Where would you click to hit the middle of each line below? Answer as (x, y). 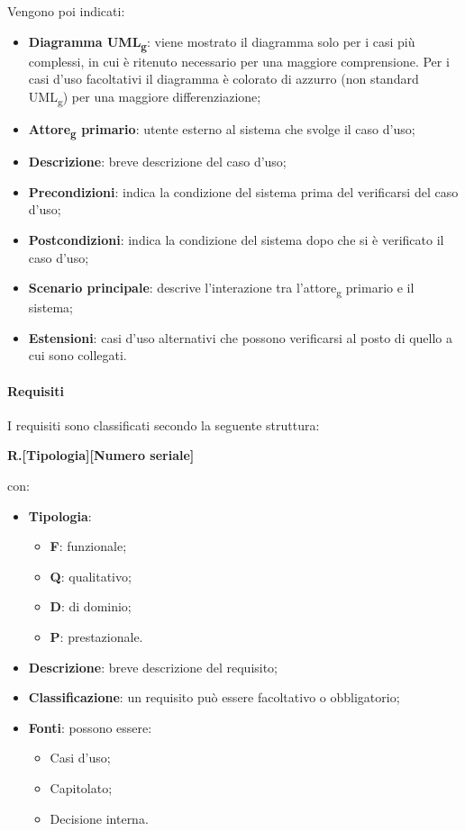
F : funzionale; (88, 546)
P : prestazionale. (96, 636)
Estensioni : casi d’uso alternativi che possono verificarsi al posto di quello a (241, 337)
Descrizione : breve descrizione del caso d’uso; (157, 162)
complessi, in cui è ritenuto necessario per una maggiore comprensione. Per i (239, 61)
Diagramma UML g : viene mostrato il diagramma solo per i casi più (222, 42)
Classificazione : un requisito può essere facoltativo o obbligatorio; (214, 697)
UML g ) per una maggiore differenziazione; (145, 97)
